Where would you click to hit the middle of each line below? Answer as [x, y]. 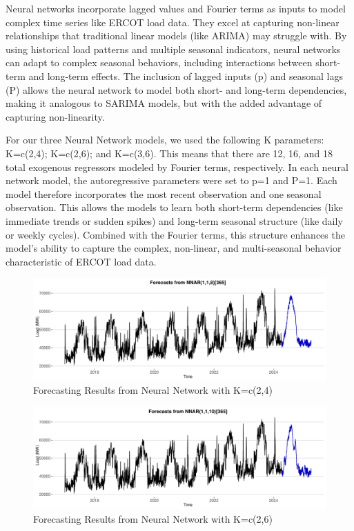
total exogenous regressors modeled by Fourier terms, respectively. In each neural [177, 167]
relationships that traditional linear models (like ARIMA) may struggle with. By [176, 36]
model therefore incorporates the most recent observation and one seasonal [164, 193]
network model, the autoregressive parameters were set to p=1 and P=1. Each [171, 180]
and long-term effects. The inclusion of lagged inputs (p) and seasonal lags [186, 76]
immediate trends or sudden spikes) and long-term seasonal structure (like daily [174, 220]
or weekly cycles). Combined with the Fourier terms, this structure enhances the [175, 234]
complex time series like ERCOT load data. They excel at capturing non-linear [173, 22]
